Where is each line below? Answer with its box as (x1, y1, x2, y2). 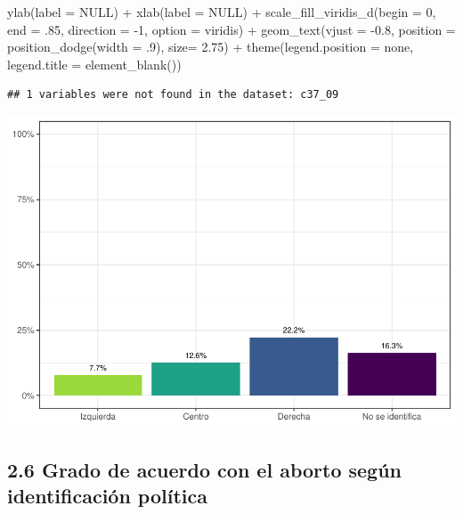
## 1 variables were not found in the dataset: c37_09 (7, 88, 339, 102)
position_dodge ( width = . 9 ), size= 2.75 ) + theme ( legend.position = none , (7, 37, 414, 56)
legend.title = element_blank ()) (7, 54, 182, 73)
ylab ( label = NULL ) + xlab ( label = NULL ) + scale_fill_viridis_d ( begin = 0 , (7, 3, 436, 20)
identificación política (7, 482, 207, 510)
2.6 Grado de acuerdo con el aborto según (7, 455, 402, 483)
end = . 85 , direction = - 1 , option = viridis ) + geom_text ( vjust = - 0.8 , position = (7, 20, 456, 38)
